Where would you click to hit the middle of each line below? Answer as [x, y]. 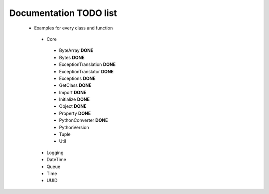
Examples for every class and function [73, 28]
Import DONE [73, 92]
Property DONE [75, 113]
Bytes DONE [72, 57]
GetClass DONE [75, 85]
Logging [55, 153]
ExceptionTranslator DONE [86, 71]
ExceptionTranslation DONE [87, 64]
